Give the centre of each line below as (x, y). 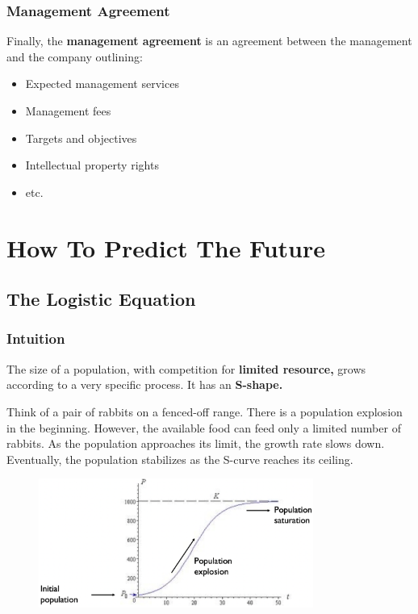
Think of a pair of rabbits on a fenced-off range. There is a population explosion (205, 411)
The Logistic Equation (101, 299)
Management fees (68, 111)
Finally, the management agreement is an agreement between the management (209, 41)
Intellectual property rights (92, 165)
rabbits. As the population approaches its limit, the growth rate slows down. (196, 443)
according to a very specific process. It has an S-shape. (145, 384)
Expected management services (102, 84)
